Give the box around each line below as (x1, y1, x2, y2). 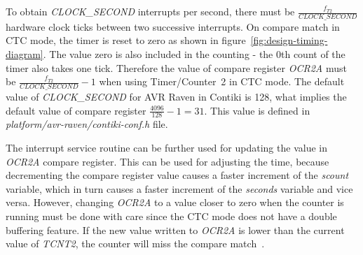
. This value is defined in (204, 103, 310, 117)
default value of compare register (6, 103, 146, 117)
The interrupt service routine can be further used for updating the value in (6, 140, 327, 155)
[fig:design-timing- (250, 33, 328, 48)
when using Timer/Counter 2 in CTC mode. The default (99, 74, 345, 89)
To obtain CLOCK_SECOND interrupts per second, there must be (6, 4, 295, 18)
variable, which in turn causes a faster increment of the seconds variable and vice (6, 181, 353, 196)
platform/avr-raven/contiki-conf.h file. (6, 117, 168, 131)
